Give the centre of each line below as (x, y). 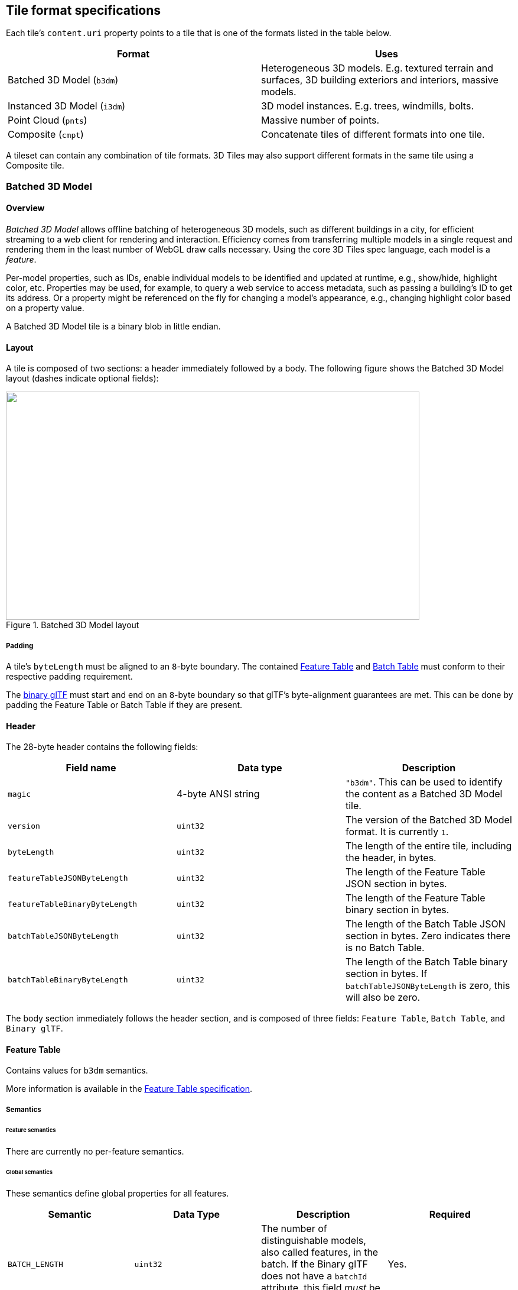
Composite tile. (35, 166)
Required (450, 1215)
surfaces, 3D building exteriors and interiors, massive (380, 80)
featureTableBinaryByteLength (73, 904)
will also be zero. (383, 998)
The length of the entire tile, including (429, 846)
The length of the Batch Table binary (426, 962)
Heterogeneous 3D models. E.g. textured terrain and (377, 68)
